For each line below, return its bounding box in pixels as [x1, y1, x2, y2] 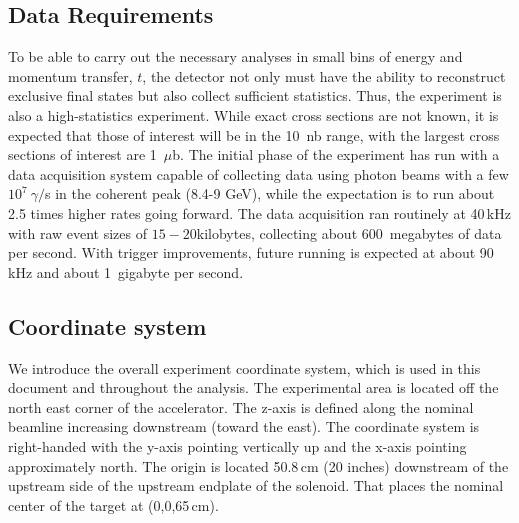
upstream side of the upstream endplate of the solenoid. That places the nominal [8, 475, 504, 496]
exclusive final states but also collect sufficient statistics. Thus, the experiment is [8, 85, 502, 106]
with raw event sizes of [8, 222, 147, 243]
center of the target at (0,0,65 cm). [8, 494, 219, 515]
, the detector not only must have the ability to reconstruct [142, 65, 506, 86]
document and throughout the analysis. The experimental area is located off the [8, 377, 499, 398]
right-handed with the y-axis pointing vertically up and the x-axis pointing [8, 435, 467, 456]
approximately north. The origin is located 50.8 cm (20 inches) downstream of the [8, 455, 509, 476]
